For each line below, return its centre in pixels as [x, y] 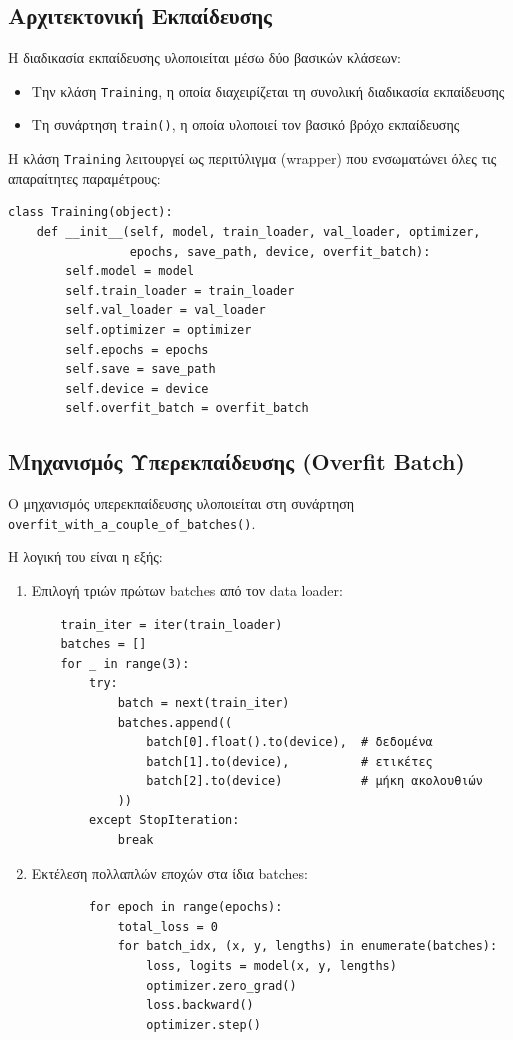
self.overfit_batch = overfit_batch [187, 408]
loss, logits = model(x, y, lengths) [271, 966]
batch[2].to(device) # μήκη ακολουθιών [314, 781]
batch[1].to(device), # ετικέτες [289, 761]
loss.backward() [200, 1005]
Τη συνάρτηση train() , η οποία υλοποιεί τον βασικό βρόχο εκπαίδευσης [245, 124]
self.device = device [137, 388]
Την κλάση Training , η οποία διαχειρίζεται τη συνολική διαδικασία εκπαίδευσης [268, 90]
